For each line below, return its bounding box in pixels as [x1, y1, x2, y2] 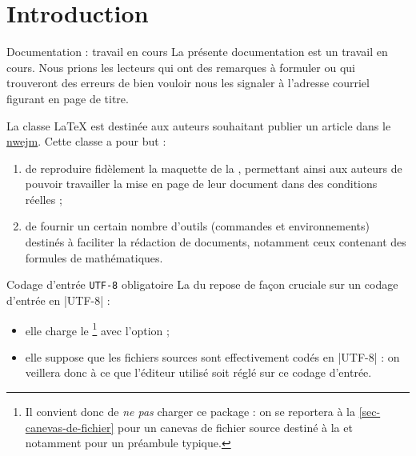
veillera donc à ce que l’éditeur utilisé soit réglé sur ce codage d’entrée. [25, 364, 372, 381]
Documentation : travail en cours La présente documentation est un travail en [6, 43, 388, 60]
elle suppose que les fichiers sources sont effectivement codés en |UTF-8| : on [25, 348, 400, 365]
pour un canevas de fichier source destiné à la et [118, 418, 353, 435]
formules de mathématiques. [25, 249, 163, 266]
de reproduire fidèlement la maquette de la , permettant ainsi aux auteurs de [25, 159, 402, 176]
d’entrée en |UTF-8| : [6, 291, 110, 308]
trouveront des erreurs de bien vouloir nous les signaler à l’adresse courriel [6, 74, 370, 91]
